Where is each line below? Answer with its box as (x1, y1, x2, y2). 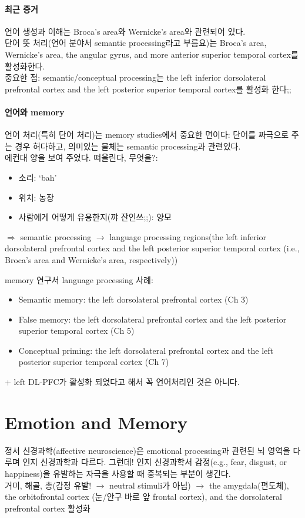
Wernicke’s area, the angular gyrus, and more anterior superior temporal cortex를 (5, 48, 299, 60)
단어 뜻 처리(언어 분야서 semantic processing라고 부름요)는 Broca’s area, (5, 36, 267, 49)
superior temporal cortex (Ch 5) (18, 324, 135, 337)
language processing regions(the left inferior (109, 230, 267, 243)
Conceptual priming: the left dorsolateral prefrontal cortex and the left (18, 344, 273, 356)
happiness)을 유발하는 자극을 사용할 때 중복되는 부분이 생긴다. (5, 467, 231, 479)
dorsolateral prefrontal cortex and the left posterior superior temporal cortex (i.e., (5, 242, 300, 254)
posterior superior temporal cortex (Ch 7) (18, 356, 169, 368)
